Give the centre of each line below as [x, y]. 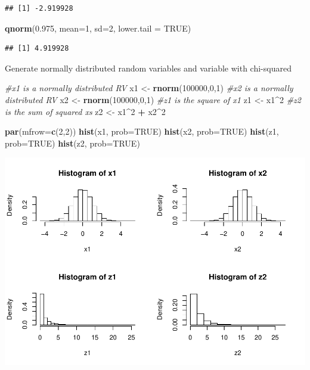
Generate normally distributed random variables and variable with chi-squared [148, 68]
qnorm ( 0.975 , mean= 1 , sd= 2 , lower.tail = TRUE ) [98, 28]
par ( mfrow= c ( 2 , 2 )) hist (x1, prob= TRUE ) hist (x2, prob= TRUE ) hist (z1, [142, 131]
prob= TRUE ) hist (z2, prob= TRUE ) [72, 143]
